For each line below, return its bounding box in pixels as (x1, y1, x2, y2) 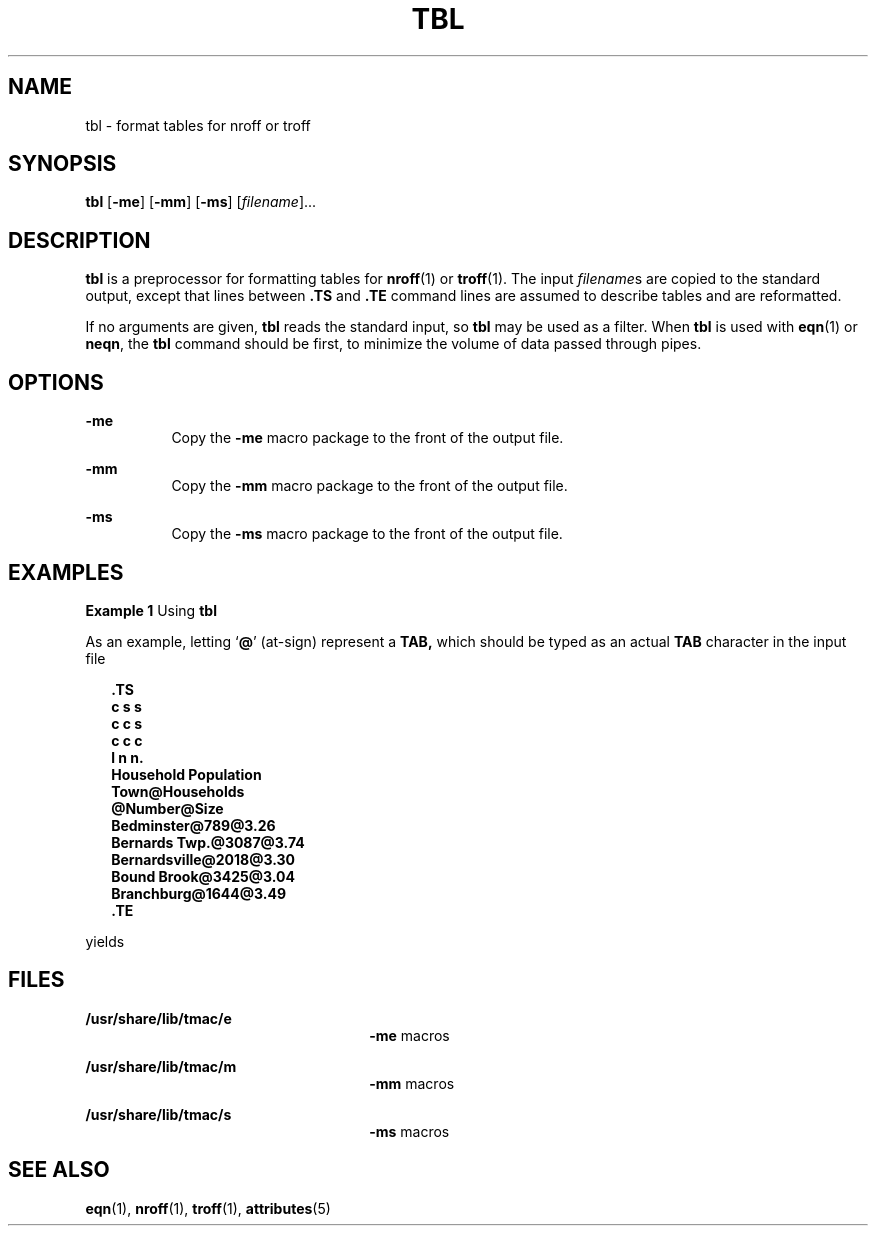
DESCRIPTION (8, 227, 151, 253)
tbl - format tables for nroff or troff (85, 116, 311, 134)
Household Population (111, 765, 262, 783)
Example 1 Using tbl (85, 601, 217, 619)
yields (85, 932, 125, 950)
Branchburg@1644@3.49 (111, 884, 286, 902)
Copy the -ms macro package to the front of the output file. (171, 525, 563, 543)
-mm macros (369, 1074, 455, 1092)
